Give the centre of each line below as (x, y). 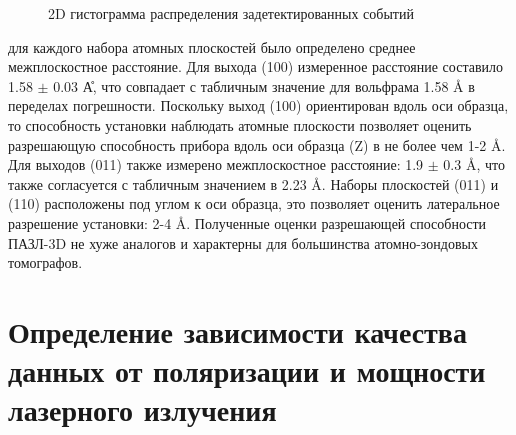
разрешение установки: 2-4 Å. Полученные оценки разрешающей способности (247, 222)
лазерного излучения (142, 409)
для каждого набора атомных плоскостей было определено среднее (212, 46)
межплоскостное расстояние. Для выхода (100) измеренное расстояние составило (255, 66)
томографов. (45, 262)
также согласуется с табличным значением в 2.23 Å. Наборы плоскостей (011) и (253, 183)
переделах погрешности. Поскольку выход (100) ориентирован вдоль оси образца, (258, 105)
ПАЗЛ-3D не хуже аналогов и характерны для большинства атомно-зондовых (243, 242)
